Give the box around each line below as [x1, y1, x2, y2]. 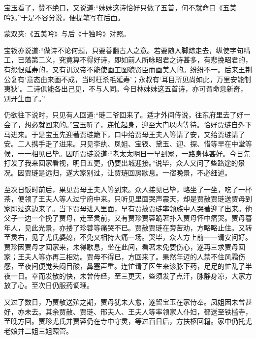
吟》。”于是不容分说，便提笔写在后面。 [4, 12, 125, 22]
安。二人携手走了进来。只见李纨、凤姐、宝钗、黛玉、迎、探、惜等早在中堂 [4, 139, 245, 149]
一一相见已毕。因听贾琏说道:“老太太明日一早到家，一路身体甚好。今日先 [17, 148, 251, 158]
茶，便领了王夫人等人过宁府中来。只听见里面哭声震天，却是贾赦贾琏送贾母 [4, 194, 245, 204]
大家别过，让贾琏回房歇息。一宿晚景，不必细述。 [72, 167, 231, 177]
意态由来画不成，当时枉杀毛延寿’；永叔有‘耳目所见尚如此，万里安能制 [26, 74, 251, 84]
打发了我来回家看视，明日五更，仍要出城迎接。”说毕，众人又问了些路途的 [4, 158, 238, 168]
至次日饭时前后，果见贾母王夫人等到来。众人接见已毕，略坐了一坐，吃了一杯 [4, 184, 252, 194]
